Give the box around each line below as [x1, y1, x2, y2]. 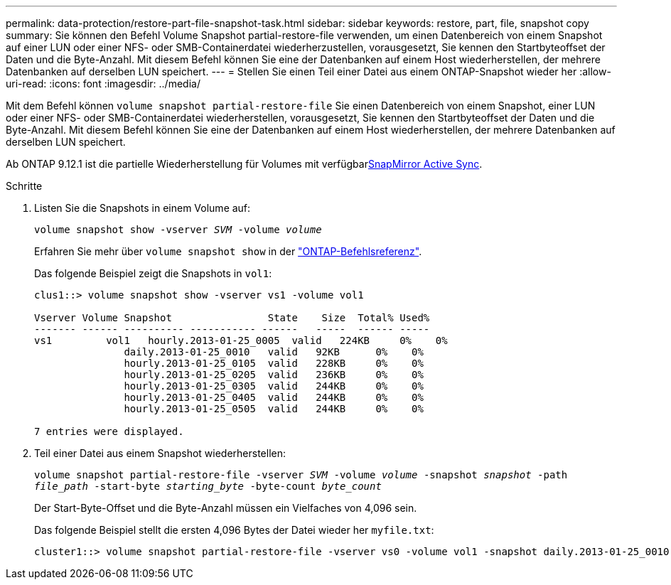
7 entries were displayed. [34, 426, 184, 437]
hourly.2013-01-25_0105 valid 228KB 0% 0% [124, 358, 424, 369]
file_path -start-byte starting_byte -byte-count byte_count [34, 481, 382, 492]
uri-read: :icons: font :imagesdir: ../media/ [6, 77, 200, 90]
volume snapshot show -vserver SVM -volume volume [34, 224, 322, 235]
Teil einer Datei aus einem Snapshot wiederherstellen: [34, 447, 286, 459]
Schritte [6, 180, 43, 192]
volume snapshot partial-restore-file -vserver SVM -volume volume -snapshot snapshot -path [34, 469, 568, 481]
